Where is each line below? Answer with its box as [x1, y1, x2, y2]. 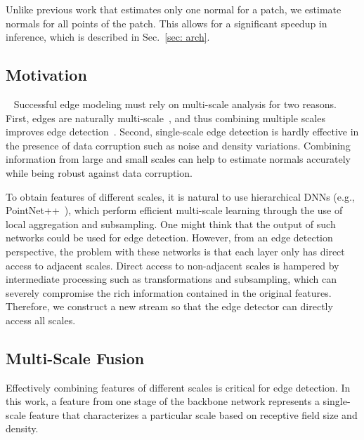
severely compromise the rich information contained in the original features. [6, 285, 332, 300]
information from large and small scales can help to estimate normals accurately [6, 152, 351, 166]
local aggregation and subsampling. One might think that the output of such [6, 216, 336, 231]
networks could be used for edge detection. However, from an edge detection [6, 230, 333, 245]
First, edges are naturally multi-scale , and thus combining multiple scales [6, 110, 325, 125]
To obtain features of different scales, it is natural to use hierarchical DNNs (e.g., [6, 189, 355, 204]
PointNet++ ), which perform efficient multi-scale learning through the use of [6, 203, 343, 218]
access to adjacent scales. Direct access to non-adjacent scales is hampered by [6, 258, 339, 272]
